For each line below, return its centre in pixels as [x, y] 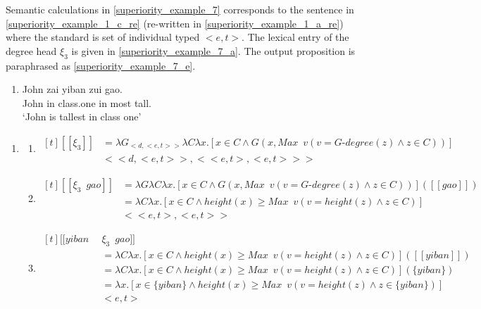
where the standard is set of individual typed [103, 37]
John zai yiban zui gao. [72, 89]
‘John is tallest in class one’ [82, 116]
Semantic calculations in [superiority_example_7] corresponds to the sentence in [180, 9]
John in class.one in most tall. [87, 102]
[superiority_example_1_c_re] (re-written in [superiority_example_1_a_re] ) [175, 23]
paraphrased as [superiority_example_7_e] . [101, 65]
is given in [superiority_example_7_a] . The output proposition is [213, 50]
